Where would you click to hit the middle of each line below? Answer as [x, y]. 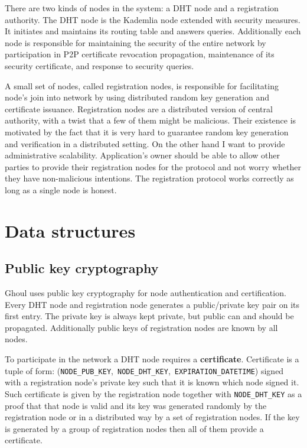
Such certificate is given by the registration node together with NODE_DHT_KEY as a [153, 393]
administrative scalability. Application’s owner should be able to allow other [142, 155]
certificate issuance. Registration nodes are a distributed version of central [139, 108]
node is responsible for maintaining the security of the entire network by [135, 42]
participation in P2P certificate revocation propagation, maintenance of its [140, 54]
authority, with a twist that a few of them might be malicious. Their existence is [151, 120]
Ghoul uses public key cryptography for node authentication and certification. [146, 293]
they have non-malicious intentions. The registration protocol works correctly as [149, 178]
